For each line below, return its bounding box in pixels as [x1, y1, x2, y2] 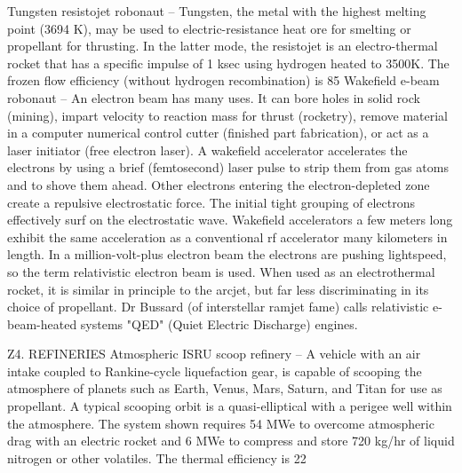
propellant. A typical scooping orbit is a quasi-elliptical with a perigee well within [7, 397, 452, 415]
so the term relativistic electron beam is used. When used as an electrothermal [7, 262, 435, 280]
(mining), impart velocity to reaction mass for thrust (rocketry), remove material [7, 106, 448, 124]
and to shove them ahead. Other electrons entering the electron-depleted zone [7, 175, 430, 193]
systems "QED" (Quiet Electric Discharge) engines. [80, 314, 358, 333]
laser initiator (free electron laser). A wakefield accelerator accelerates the [7, 140, 408, 159]
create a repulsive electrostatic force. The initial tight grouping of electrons [7, 193, 415, 211]
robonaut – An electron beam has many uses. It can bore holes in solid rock [7, 88, 420, 106]
